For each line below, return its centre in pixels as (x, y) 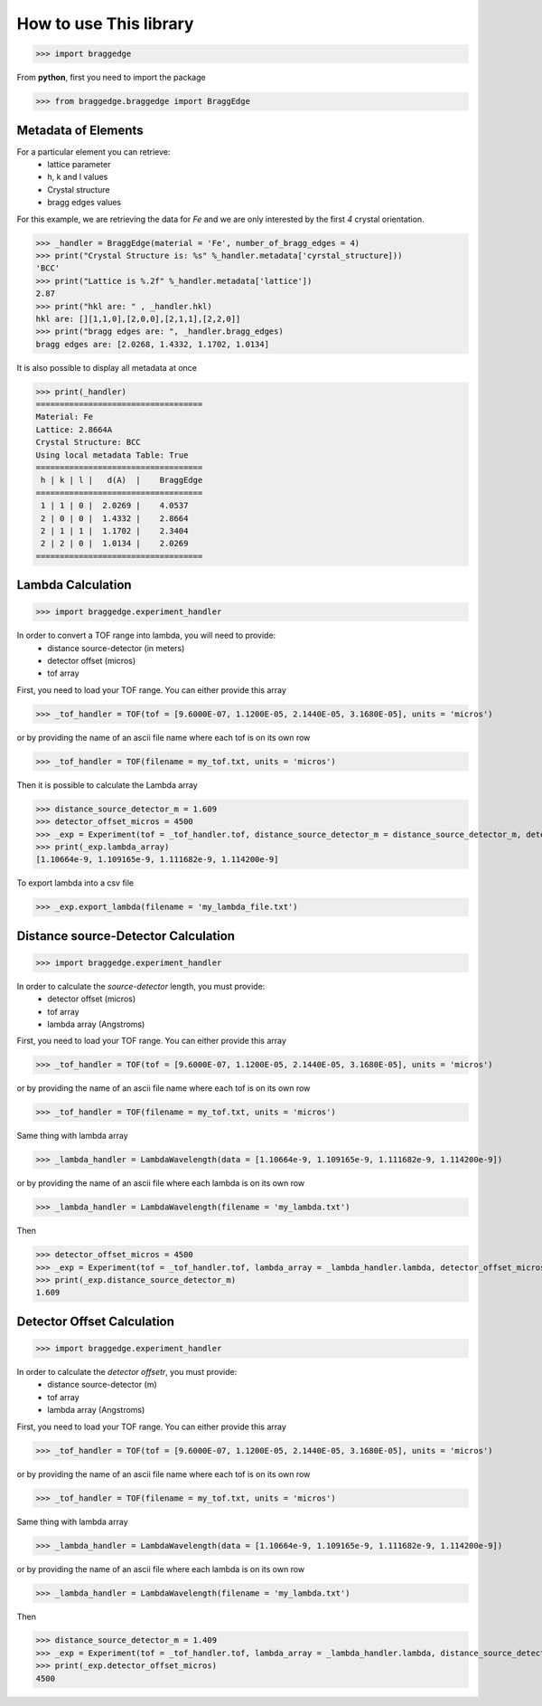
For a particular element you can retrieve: (93, 152)
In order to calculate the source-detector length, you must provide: (141, 986)
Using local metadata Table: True (112, 455)
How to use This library (105, 24)
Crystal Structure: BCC (89, 442)
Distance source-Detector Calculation (126, 936)
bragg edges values (84, 203)
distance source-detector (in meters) (116, 648)
